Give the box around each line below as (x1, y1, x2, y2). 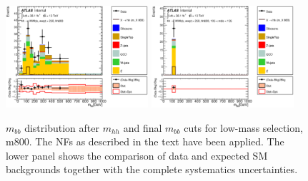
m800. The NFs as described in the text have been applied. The (6, 134, 284, 149)
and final (123, 120, 162, 135)
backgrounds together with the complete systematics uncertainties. (6, 162, 298, 177)
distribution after (24, 120, 99, 135)
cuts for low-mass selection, (184, 120, 303, 135)
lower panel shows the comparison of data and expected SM (6, 148, 268, 162)
